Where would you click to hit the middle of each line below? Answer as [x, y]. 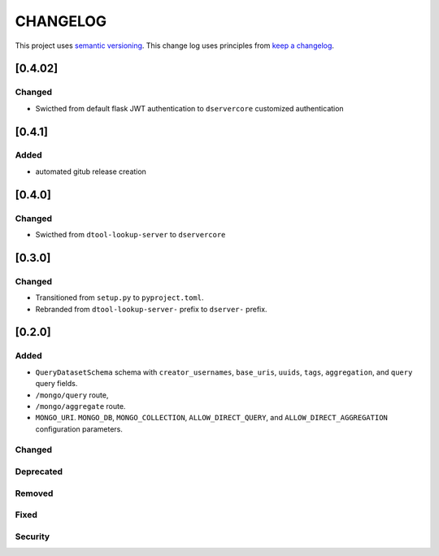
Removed [34, 493]
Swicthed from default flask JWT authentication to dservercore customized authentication [190, 108]
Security [33, 536]
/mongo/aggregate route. [80, 406]
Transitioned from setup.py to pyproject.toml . [120, 298]
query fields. [57, 384]
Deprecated [39, 471]
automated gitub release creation [91, 172]
